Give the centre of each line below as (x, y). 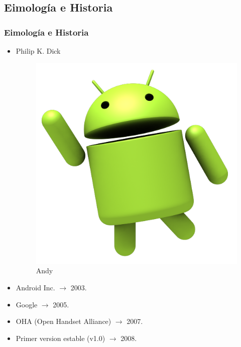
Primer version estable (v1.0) (61, 338)
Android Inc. (35, 287)
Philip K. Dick (38, 51)
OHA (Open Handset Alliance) (64, 321)
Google (27, 304)
